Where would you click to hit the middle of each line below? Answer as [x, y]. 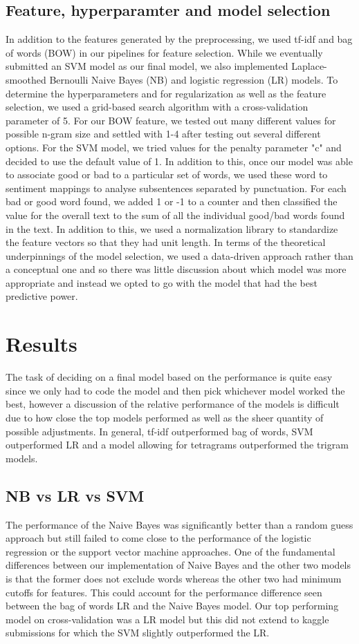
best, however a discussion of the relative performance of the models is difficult [173, 404]
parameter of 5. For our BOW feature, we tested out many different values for [171, 120]
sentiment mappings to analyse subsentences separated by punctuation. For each [176, 188]
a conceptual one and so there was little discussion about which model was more [176, 269]
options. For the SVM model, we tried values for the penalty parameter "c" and [174, 147]
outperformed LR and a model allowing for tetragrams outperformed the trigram [177, 445]
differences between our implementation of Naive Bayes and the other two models [178, 565]
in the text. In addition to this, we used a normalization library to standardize [172, 228]
